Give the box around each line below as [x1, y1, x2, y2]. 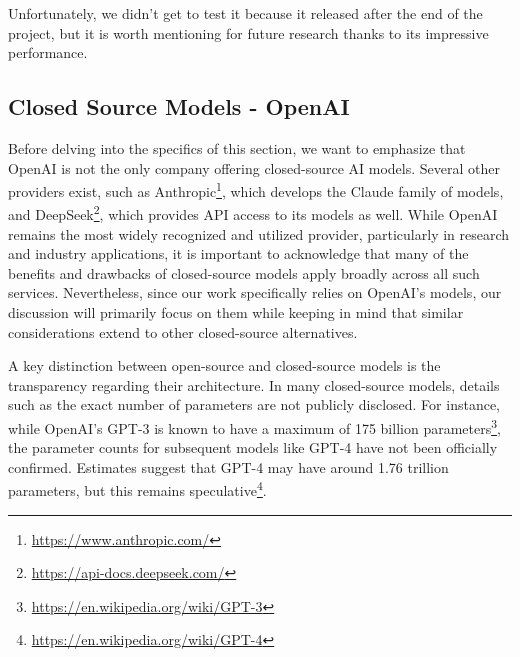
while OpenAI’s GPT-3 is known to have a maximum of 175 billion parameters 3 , [8, 415, 501, 438]
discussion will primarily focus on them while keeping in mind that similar [8, 302, 464, 323]
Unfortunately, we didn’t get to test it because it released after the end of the [8, 3, 483, 23]
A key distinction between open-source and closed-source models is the [8, 355, 441, 376]
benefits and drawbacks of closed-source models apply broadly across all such [8, 262, 480, 283]
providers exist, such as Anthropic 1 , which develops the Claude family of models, [8, 178, 504, 201]
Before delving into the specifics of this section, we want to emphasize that [8, 137, 466, 158]
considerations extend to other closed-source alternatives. [8, 321, 358, 342]
